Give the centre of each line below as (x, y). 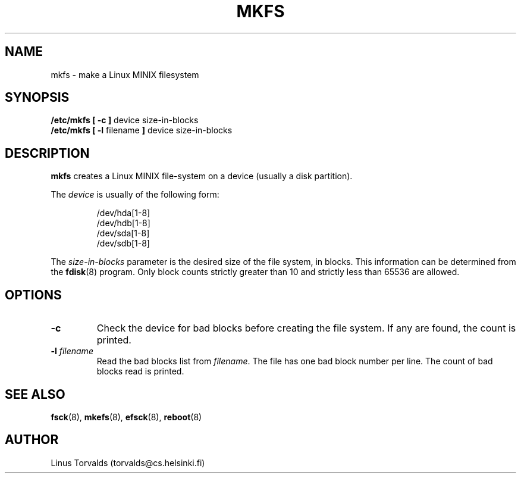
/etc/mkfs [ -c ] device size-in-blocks (125, 120)
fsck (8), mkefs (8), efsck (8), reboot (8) (126, 417)
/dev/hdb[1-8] (123, 223)
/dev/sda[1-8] (123, 233)
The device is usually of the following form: (135, 195)
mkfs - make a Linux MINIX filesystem (125, 74)
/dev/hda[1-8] (123, 213)
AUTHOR (32, 440)
